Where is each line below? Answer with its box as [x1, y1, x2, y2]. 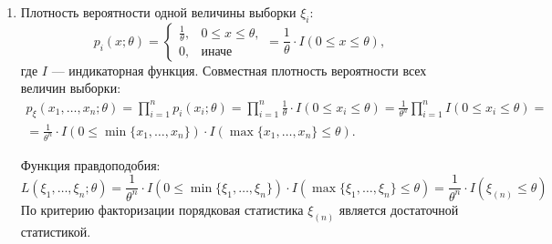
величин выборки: [20, 78, 121, 97]
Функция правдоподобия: [20, 155, 161, 174]
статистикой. [20, 221, 91, 240]
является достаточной [338, 199, 459, 219]
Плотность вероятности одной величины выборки [20, 3, 297, 21]
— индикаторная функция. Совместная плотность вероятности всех [51, 60, 427, 79]
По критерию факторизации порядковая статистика [20, 199, 304, 219]
